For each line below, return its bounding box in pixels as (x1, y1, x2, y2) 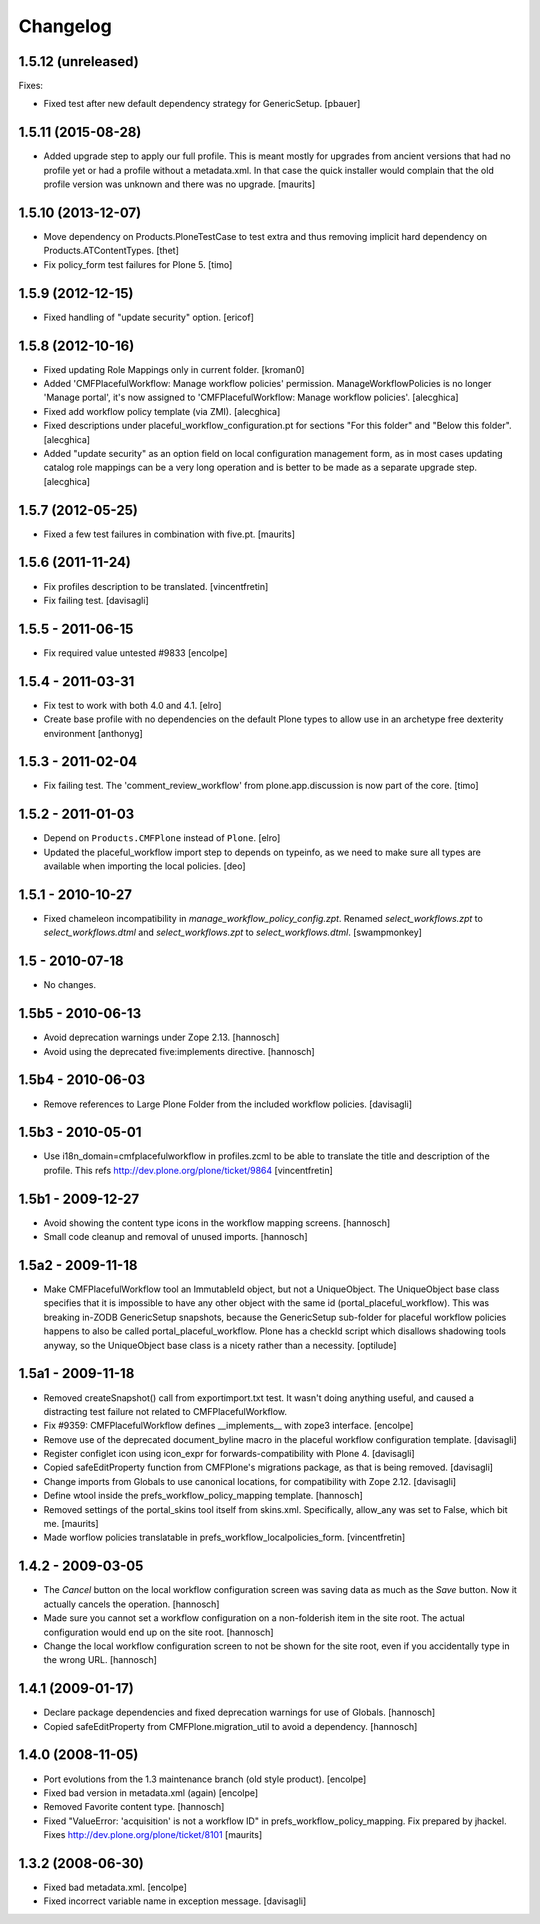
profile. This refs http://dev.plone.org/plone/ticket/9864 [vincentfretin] (43, 1164, 334, 1176)
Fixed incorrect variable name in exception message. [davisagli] (43, 1895, 307, 1907)
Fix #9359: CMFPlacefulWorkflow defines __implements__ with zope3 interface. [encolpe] (43, 1420, 414, 1432)
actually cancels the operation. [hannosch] (43, 1598, 220, 1610)
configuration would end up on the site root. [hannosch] (43, 1626, 274, 1638)
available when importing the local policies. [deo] (43, 860, 246, 872)
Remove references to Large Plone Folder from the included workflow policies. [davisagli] (43, 1098, 412, 1110)
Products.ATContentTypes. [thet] (43, 245, 179, 257)
